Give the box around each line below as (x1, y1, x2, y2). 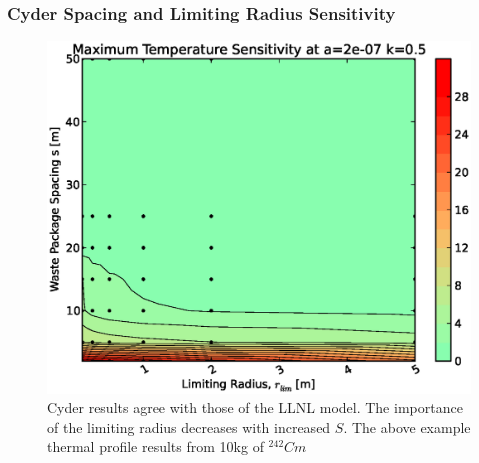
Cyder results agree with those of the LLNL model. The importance (47, 397, 463, 418)
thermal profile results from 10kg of (47, 436, 264, 457)
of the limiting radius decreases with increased (47, 416, 331, 437)
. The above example (343, 416, 471, 437)
